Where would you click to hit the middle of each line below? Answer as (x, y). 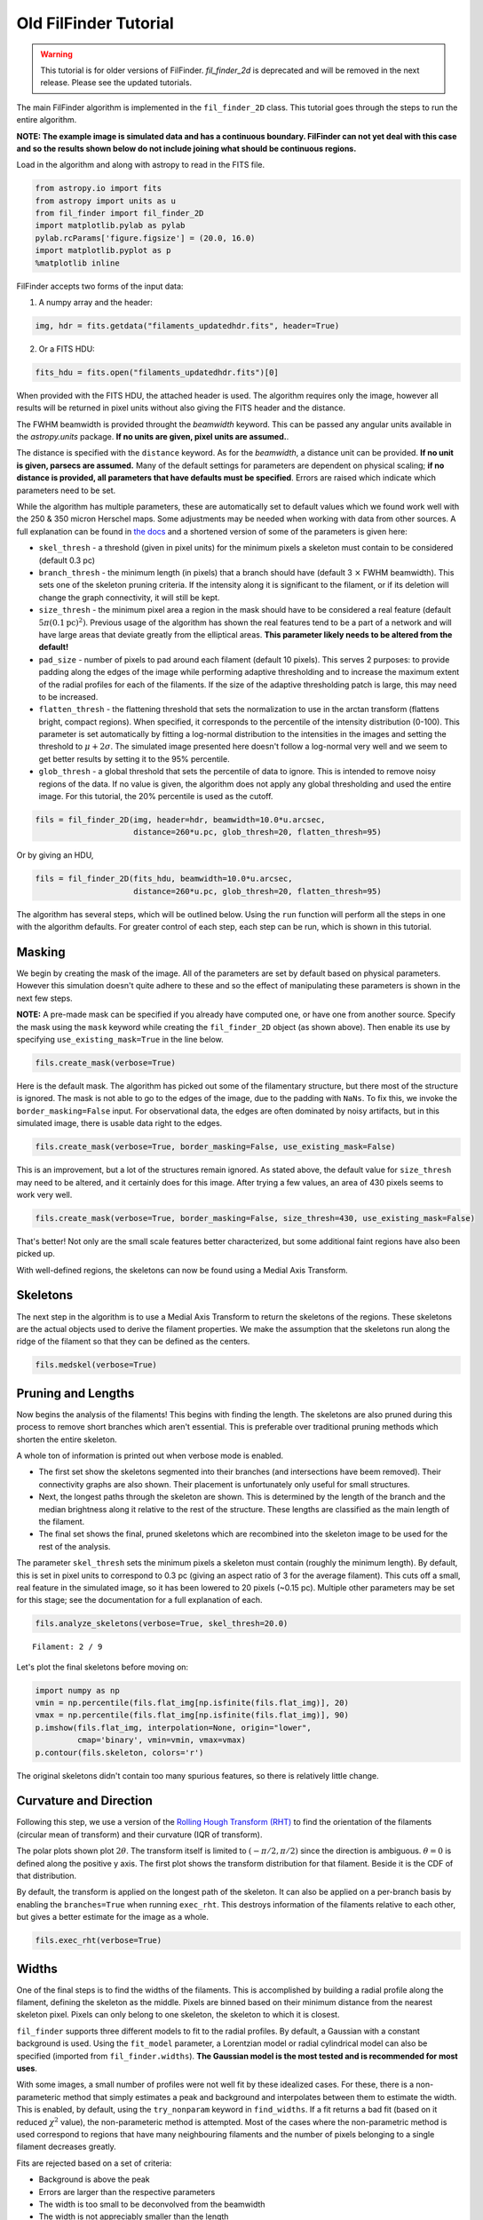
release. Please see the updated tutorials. (116, 83)
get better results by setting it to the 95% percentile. (134, 758)
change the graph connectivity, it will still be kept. (129, 597)
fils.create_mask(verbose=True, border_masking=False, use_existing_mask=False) (215, 1147)
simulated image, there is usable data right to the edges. (119, 1123)
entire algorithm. (47, 120)
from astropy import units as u (106, 201)
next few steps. (44, 998)
